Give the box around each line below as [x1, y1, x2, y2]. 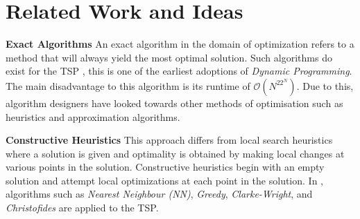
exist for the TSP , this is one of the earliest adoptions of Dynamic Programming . [6, 64, 352, 78]
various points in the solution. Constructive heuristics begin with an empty [6, 160, 325, 174]
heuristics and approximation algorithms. [6, 109, 180, 124]
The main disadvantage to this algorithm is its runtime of [6, 78, 250, 93]
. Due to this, [296, 78, 354, 93]
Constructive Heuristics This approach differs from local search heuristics [6, 133, 333, 147]
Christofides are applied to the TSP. [6, 200, 159, 215]
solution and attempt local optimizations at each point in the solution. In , [6, 173, 323, 187]
